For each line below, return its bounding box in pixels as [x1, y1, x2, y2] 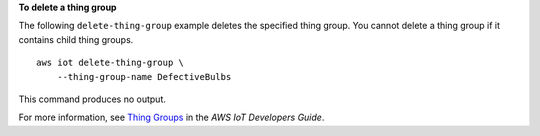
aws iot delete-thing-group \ [36, 57, 185, 69]
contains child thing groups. [18, 33, 134, 45]
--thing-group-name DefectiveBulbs [56, 71, 232, 82]
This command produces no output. [18, 93, 167, 105]
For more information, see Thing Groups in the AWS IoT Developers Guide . [18, 111, 325, 124]
